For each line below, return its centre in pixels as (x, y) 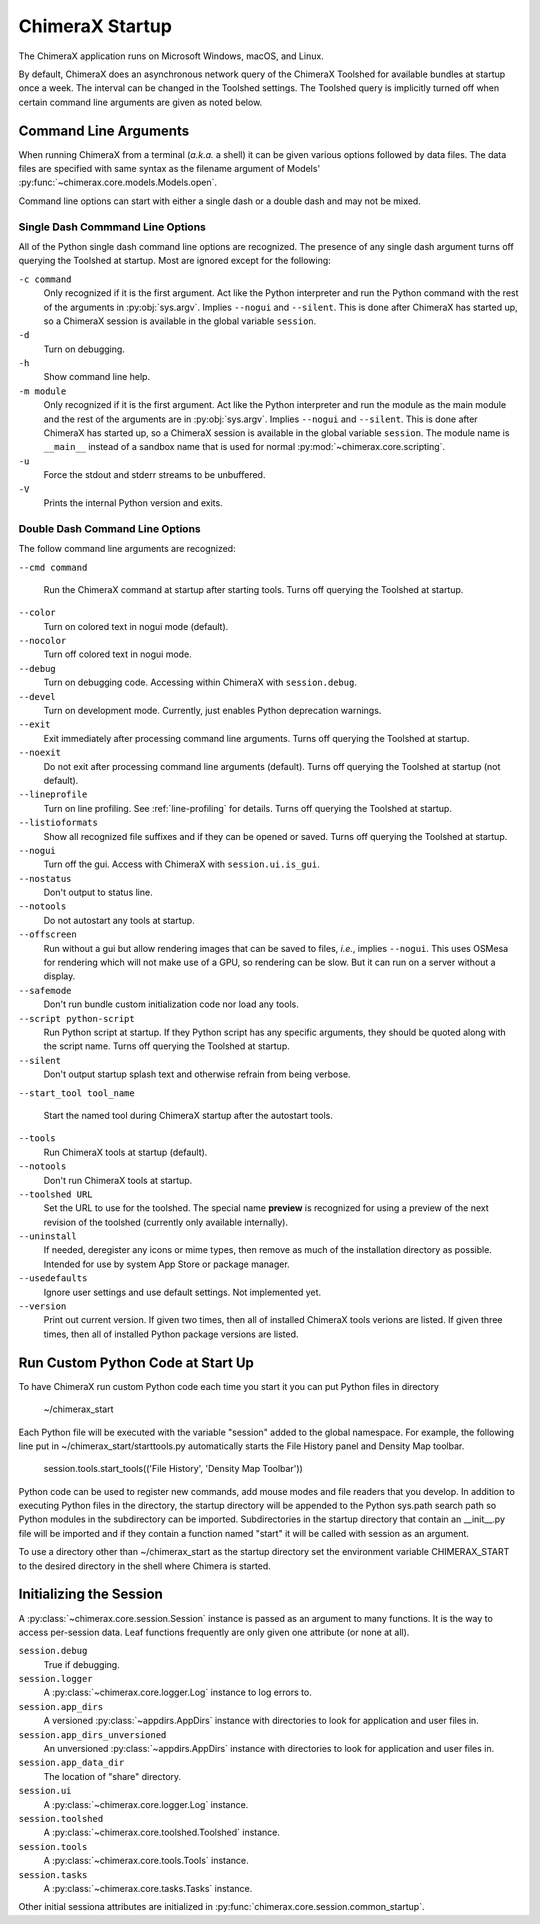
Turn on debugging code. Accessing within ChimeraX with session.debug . (200, 682)
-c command (45, 279)
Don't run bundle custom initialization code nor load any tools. (171, 1004)
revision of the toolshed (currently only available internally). (166, 1222)
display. (59, 976)
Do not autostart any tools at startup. (119, 920)
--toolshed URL (56, 1194)
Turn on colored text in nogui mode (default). (136, 626)
